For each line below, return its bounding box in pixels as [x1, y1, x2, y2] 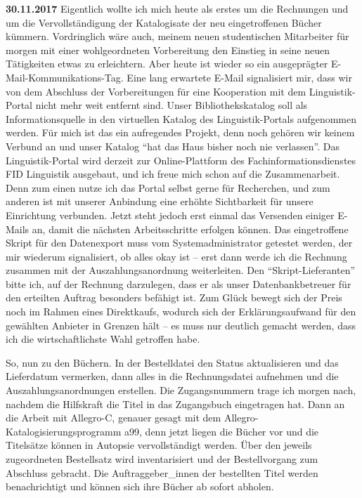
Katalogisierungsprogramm [6, 424, 122, 438]
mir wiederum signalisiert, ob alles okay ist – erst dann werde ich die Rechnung [6, 249, 347, 263]
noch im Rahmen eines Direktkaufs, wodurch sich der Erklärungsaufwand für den [6, 304, 356, 319]
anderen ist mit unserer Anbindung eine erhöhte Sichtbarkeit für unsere [6, 194, 313, 209]
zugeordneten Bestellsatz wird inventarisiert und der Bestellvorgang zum [6, 452, 318, 466]
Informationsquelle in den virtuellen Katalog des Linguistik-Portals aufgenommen [6, 111, 357, 126]
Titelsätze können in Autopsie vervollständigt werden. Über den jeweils [6, 438, 312, 452]
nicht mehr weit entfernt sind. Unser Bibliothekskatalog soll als [35, 98, 308, 112]
